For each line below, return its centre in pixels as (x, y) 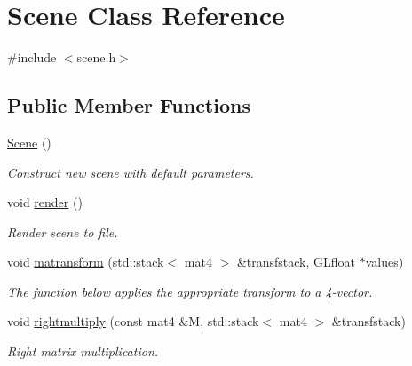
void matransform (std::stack (86, 262)
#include (32, 57)
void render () (45, 202)
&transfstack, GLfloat (296, 262)
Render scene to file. (63, 231)
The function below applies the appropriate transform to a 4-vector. (190, 291)
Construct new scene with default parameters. (131, 172)
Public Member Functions (129, 105)
